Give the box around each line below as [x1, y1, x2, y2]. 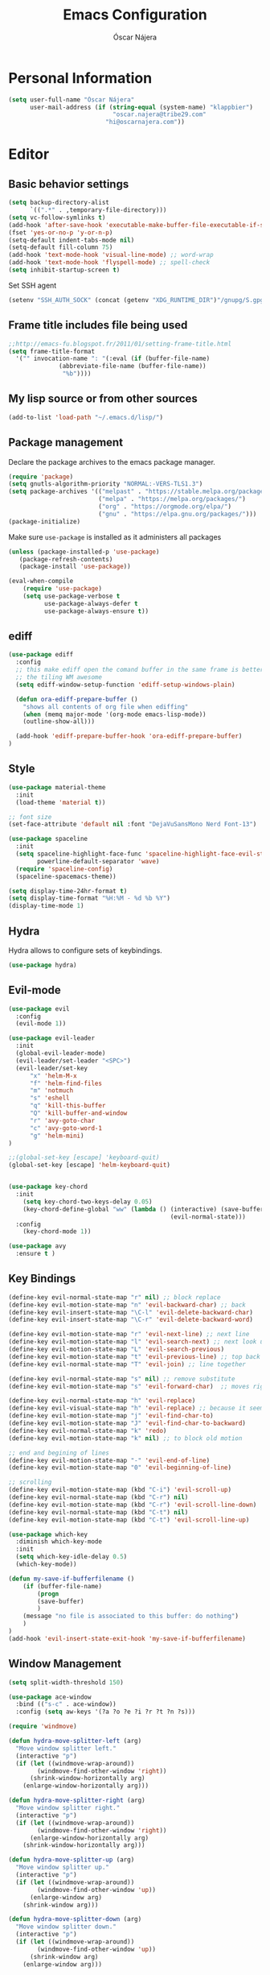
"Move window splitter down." [15, 1923, 117, 1931]
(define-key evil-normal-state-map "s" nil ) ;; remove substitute [8, 1375, 235, 1383]
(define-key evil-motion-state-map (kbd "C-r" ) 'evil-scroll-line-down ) [8, 1501, 257, 1509]
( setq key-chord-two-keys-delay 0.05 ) [22, 1198, 153, 1206]
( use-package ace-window [8, 1693, 92, 1701]
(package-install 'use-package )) [18, 562, 131, 571]
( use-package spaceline [8, 835, 88, 843]
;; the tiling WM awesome [15, 673, 103, 681]
